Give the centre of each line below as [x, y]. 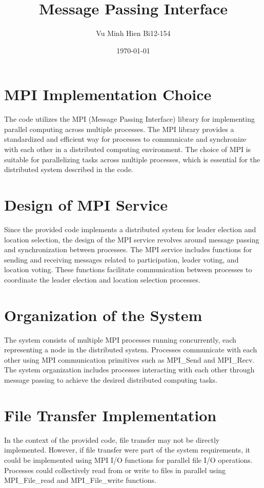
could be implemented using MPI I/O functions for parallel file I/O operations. [128, 459]
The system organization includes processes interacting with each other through [129, 370]
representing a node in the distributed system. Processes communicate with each [131, 350]
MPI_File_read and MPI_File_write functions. [80, 480]
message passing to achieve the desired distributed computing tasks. [111, 380]
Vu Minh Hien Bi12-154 [133, 33]
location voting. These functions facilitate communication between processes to [128, 269]
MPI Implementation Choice [108, 94]
